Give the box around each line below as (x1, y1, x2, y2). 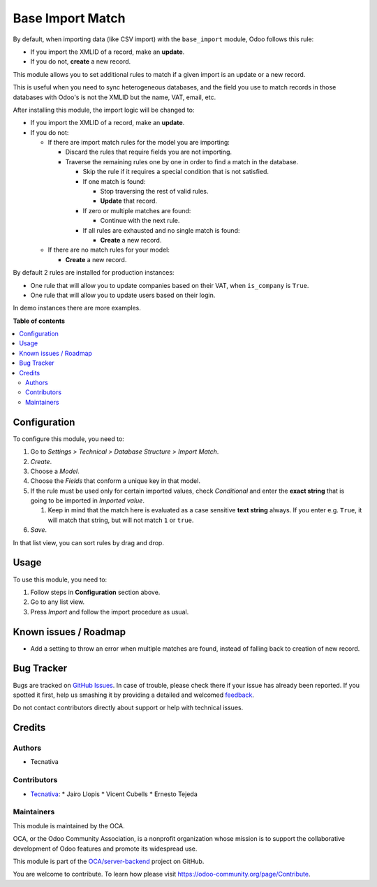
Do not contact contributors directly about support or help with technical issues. (13, 703, 244, 712)
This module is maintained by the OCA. (13, 821, 125, 830)
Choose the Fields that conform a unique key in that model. (30, 477, 200, 485)
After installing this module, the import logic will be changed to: (13, 106, 195, 114)
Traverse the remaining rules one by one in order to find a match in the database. (65, 157, 299, 166)
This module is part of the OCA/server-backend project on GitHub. (13, 857, 205, 865)
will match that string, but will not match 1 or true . (47, 516, 194, 524)
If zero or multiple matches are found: (82, 206, 191, 215)
